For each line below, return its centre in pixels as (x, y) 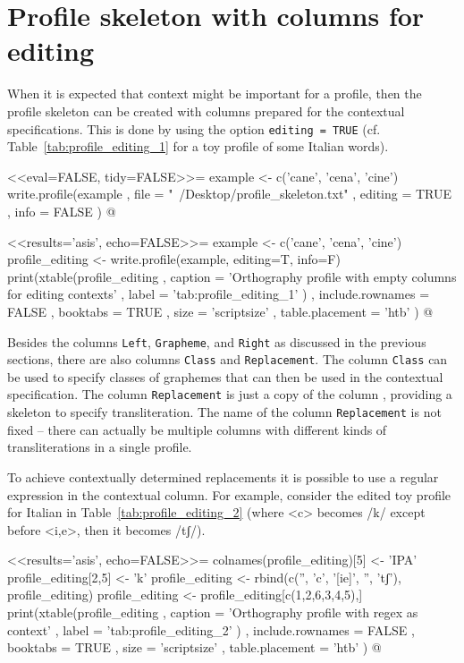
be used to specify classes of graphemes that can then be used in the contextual (225, 376)
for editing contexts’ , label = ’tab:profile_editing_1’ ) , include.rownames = (219, 294)
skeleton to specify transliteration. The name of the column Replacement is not (224, 412)
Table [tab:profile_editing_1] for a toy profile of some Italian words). (198, 146)
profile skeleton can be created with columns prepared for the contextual (206, 110)
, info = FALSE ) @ (62, 211)
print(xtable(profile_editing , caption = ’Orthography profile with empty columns (232, 276)
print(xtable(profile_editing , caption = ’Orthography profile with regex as (213, 612)
